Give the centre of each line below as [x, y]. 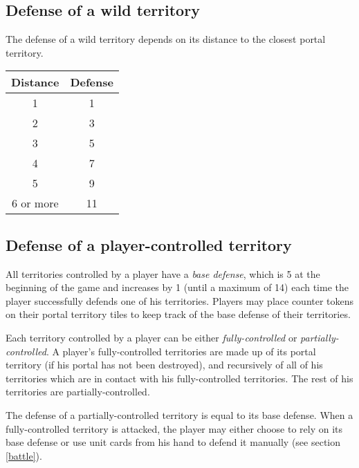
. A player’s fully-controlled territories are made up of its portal [181, 351]
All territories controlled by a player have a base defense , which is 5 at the [163, 273]
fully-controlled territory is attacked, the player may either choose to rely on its [174, 428]
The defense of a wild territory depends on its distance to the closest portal [166, 39]
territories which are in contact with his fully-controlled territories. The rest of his [179, 378]
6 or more [35, 203]
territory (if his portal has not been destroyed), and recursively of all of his [164, 365]
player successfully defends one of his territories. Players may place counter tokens [180, 300]
